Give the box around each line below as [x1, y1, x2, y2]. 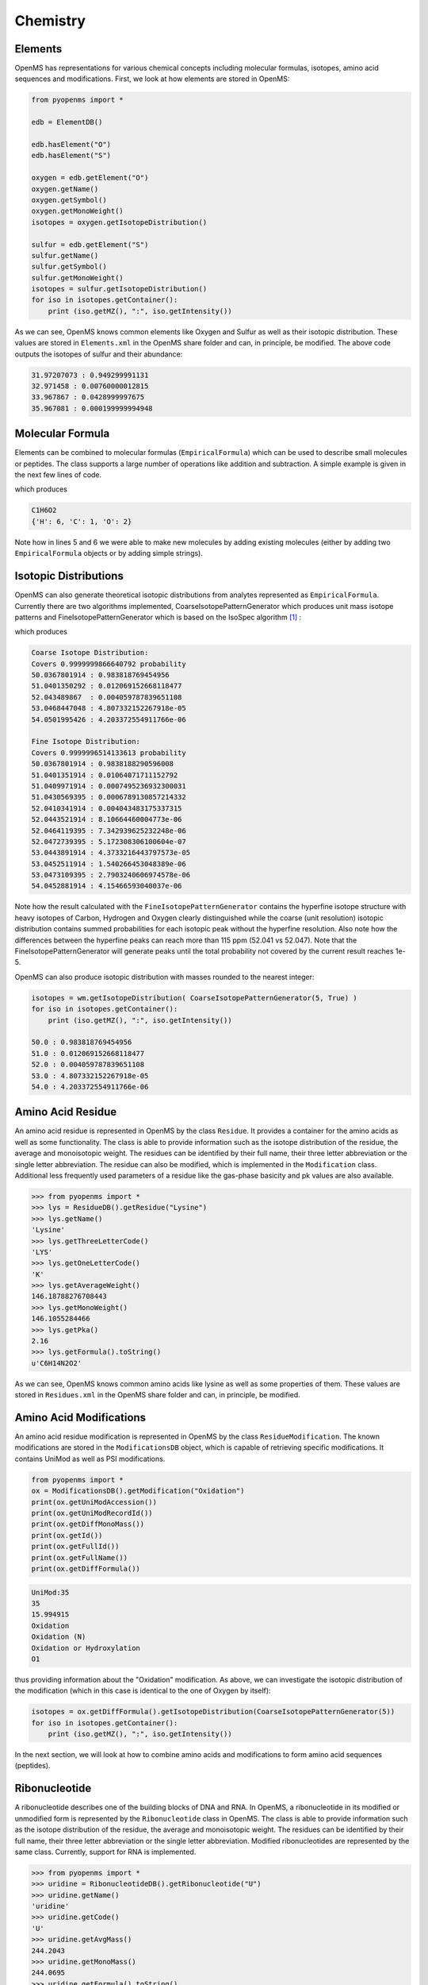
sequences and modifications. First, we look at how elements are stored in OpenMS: [14, 74, 290, 83]
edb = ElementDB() [31, 118, 103, 127]
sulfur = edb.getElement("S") [31, 240, 149, 249]
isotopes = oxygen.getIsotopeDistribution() [31, 218, 208, 226]
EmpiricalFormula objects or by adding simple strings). [14, 549, 204, 558]
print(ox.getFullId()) [31, 1542, 120, 1551]
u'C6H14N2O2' [31, 1359, 82, 1367]
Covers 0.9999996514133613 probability [31, 748, 186, 757]
